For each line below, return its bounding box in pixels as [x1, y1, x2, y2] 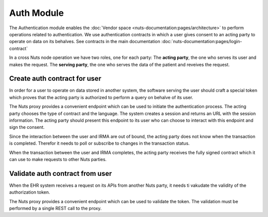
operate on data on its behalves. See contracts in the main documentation [9, 39, 161, 45]
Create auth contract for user [9, 74, 102, 83]
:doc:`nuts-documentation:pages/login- [161, 39, 242, 45]
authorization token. [9, 189, 51, 195]
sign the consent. [9, 124, 45, 130]
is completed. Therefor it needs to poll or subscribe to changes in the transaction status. [9, 140, 190, 146]
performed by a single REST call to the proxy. [9, 206, 102, 211]
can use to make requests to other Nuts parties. [9, 156, 107, 162]
